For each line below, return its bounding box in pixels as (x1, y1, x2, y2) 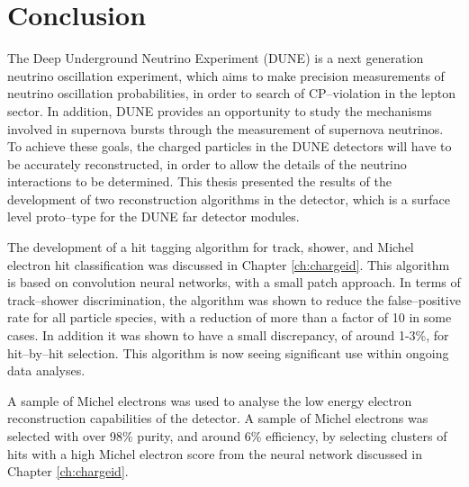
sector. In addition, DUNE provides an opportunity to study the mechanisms (7, 101, 432, 120)
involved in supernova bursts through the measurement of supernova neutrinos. (7, 119, 444, 138)
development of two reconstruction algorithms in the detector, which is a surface (7, 189, 451, 208)
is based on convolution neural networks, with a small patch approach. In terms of (7, 273, 461, 292)
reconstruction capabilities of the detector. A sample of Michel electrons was (7, 409, 428, 428)
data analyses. (7, 361, 86, 380)
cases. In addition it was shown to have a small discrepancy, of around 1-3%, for (7, 326, 449, 345)
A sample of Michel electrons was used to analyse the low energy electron (7, 391, 412, 410)
